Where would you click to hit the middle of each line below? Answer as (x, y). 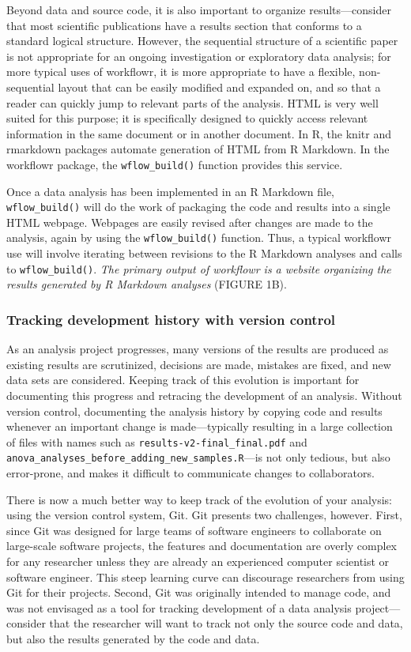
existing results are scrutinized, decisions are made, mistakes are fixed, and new (199, 364)
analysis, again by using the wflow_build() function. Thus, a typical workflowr (199, 237)
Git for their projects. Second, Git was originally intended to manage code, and (199, 592)
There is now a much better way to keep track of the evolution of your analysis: (200, 499)
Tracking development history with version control (171, 319)
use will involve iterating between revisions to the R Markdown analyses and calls (204, 253)
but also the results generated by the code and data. (133, 638)
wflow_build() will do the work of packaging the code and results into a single (198, 207)
